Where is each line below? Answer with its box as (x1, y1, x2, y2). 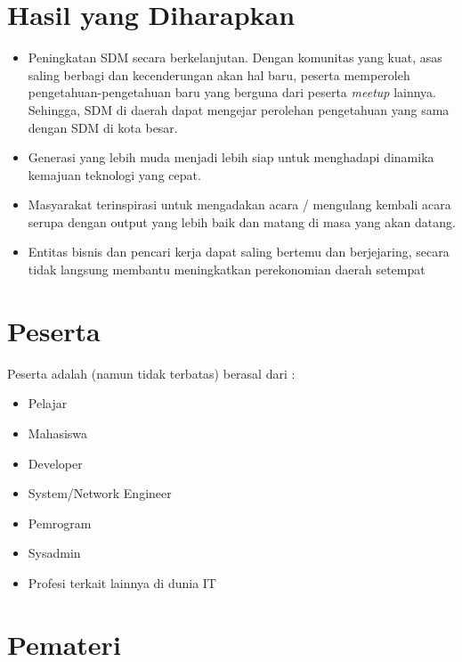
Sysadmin (28, 543, 81, 562)
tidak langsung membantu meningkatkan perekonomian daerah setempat (28, 260, 426, 279)
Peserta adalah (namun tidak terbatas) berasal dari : (7, 364, 296, 382)
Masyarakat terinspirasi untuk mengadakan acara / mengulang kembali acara (28, 195, 451, 214)
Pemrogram (28, 513, 92, 532)
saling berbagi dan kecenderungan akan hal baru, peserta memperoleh (28, 65, 410, 84)
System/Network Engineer (28, 484, 172, 503)
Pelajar (28, 394, 68, 413)
